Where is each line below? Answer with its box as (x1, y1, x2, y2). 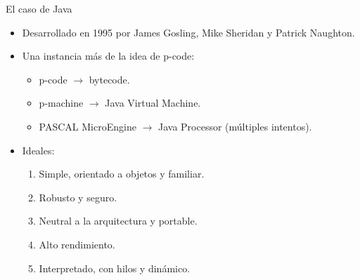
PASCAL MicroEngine (39, 119, 136, 133)
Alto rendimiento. (39, 236, 115, 251)
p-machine (39, 95, 84, 110)
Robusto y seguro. (39, 189, 117, 204)
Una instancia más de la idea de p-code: (22, 48, 195, 63)
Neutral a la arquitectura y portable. (39, 213, 198, 228)
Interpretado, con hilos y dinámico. (39, 260, 191, 275)
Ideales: (22, 142, 55, 157)
